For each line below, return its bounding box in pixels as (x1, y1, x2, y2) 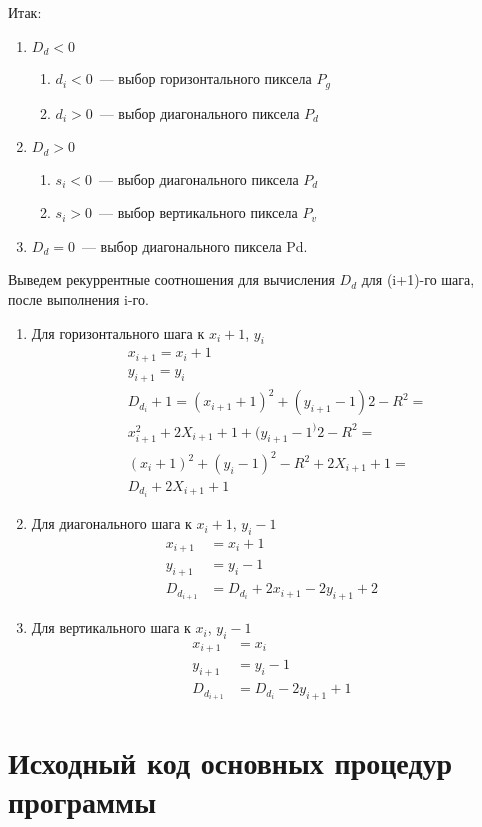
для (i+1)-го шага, (361, 269, 475, 290)
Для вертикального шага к (31, 617, 191, 638)
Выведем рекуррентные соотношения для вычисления (8, 269, 335, 290)
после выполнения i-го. (8, 288, 149, 309)
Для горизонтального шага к (31, 322, 205, 343)
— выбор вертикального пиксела (98, 202, 298, 223)
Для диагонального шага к (31, 513, 192, 534)
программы (8, 781, 156, 822)
